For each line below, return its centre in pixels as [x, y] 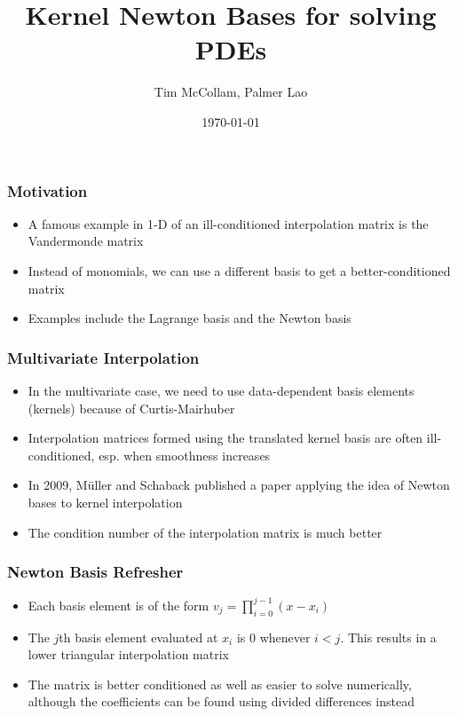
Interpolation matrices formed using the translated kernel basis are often [225, 438]
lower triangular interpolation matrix [128, 654]
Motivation [47, 190]
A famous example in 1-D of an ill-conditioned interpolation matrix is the [228, 223]
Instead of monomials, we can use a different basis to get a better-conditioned [239, 270]
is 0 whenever [273, 637]
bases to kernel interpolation [105, 502]
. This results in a [388, 637]
